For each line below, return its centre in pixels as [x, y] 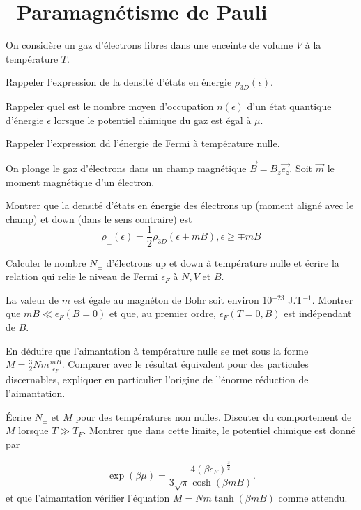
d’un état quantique [289, 106]
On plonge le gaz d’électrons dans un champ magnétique [126, 168]
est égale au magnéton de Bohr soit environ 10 [173, 299]
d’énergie [25, 119]
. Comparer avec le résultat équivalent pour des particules [185, 364]
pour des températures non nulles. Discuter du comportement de [214, 416]
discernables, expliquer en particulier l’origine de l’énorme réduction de [157, 379]
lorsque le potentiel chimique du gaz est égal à [153, 119]
